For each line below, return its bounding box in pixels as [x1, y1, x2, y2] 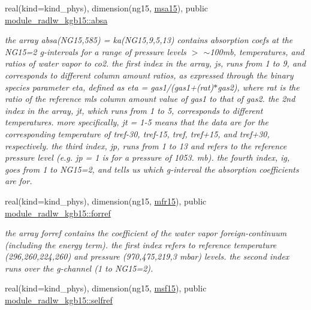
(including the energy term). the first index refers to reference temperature [5, 238, 277, 251]
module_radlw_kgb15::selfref [5, 294, 113, 306]
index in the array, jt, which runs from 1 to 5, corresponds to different [5, 104, 263, 116]
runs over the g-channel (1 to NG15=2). [5, 261, 153, 274]
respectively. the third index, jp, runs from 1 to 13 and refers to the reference [5, 139, 287, 152]
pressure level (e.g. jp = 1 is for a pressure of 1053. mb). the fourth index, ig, [5, 151, 290, 164]
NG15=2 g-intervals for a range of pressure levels [5, 45, 186, 58]
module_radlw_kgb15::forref [5, 206, 111, 219]
